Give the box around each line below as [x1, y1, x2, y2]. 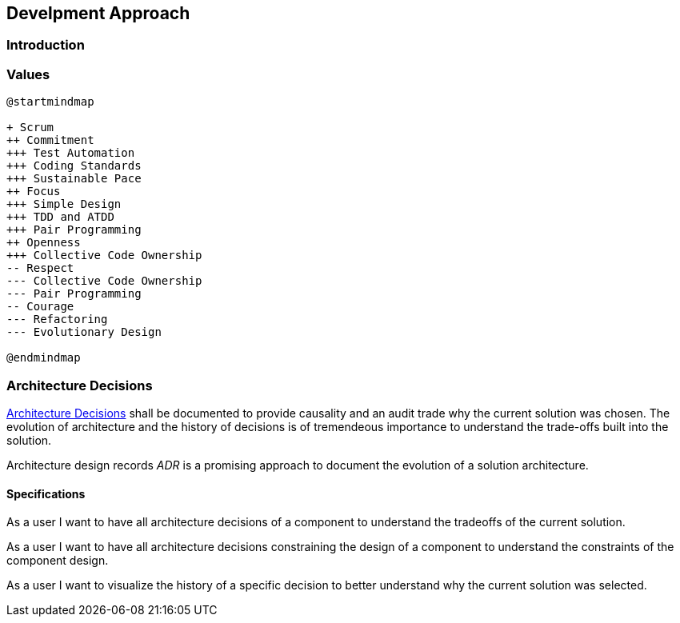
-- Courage [6, 300, 74, 313]
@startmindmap [6, 95, 94, 109]
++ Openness [6, 236, 81, 250]
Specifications [6, 486, 86, 501]
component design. [6, 553, 109, 568]
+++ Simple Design [6, 198, 122, 211]
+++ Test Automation [6, 146, 135, 160]
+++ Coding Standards [6, 159, 142, 173]
